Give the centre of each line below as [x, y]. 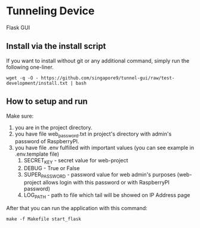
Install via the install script [56, 46]
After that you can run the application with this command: [77, 208]
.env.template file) [37, 154]
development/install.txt [37, 83]
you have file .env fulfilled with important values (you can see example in [104, 148]
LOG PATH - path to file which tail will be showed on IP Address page [107, 195]
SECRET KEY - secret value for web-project [76, 161]
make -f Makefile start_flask [44, 219]
